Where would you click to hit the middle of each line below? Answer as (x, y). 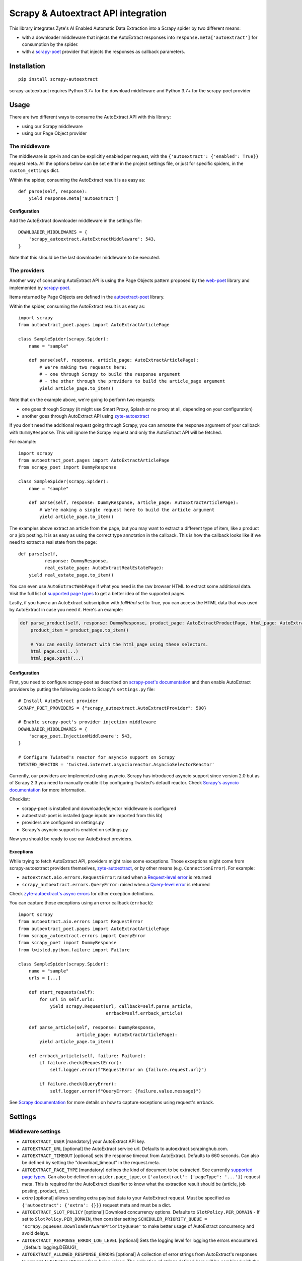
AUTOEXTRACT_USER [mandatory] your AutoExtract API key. (84, 1141)
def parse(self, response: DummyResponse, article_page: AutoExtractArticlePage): (133, 503)
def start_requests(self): (62, 992)
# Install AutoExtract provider (58, 701)
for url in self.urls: (67, 999)
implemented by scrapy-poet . (40, 288)
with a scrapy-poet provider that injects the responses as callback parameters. (104, 51)
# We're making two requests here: (83, 367)
